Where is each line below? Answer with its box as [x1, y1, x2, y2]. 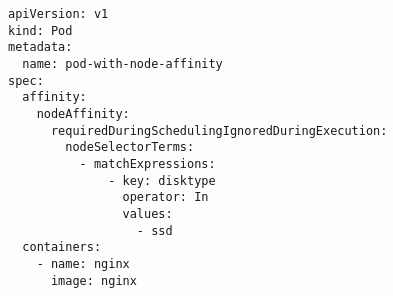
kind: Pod [8, 23, 73, 38]
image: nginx [50, 273, 137, 288]
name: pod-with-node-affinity [22, 56, 223, 71]
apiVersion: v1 [8, 7, 109, 21]
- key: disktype [108, 173, 216, 188]
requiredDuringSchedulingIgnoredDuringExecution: [50, 123, 388, 138]
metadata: [8, 40, 73, 55]
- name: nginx [36, 256, 130, 271]
